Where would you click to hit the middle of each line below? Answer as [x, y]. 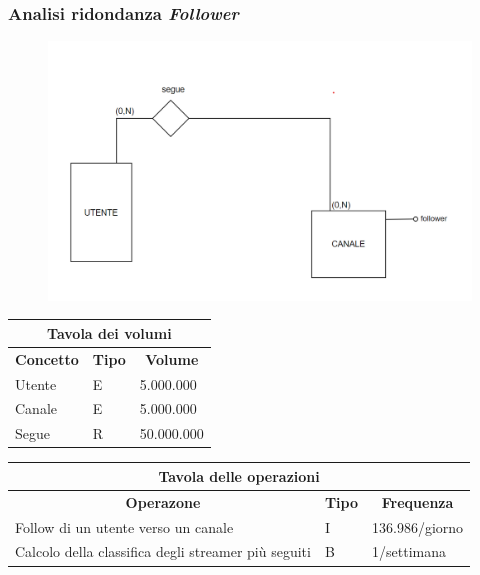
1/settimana [409, 551]
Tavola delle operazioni [239, 475]
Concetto [47, 358]
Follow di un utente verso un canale [124, 526]
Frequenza [417, 501]
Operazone [163, 501]
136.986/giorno [418, 526]
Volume [172, 358]
